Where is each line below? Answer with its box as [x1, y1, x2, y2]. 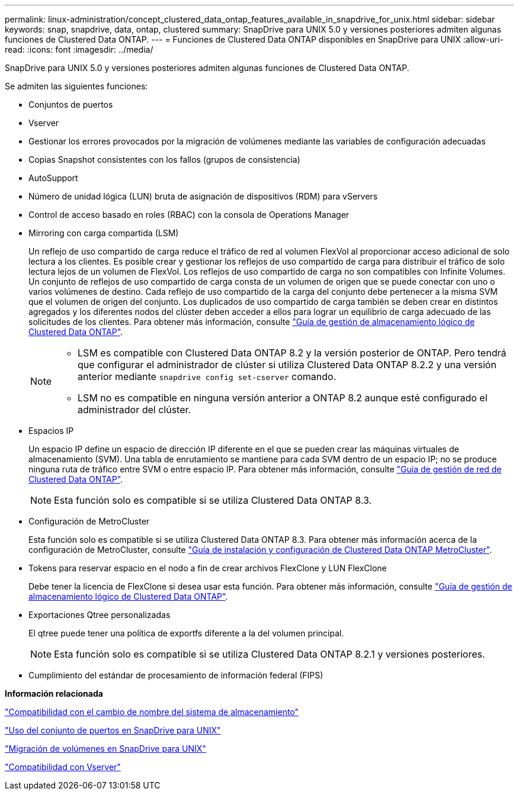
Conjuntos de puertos [28, 99, 113, 110]
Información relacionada [5, 688, 103, 699]
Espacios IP [28, 426, 74, 436]
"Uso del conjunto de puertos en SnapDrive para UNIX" [5, 725, 221, 735]
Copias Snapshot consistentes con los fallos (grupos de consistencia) [28, 155, 300, 165]
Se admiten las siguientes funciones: [5, 81, 148, 91]
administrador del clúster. [78, 404, 191, 416]
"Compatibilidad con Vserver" [5, 762, 121, 772]
